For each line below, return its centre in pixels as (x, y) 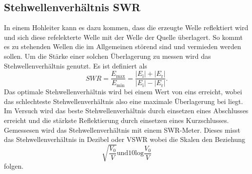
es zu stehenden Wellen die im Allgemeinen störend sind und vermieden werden (123, 46)
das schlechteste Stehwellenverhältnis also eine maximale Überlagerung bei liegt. (124, 101)
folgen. (14, 166)
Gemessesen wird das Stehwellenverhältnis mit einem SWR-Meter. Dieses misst (122, 130)
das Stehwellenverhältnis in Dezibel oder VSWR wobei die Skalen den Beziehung (125, 139)
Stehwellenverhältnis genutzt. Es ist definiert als (76, 65)
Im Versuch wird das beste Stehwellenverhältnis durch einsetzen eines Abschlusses (126, 111)
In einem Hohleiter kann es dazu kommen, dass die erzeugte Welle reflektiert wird (126, 27)
